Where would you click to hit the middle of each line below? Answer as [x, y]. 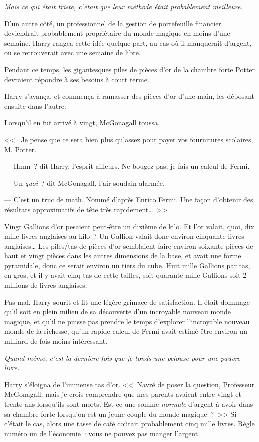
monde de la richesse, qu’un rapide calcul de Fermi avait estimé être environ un [126, 331]
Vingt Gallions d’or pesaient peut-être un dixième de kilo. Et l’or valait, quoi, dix [129, 226]
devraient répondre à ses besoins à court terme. [77, 79]
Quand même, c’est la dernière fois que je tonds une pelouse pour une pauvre [122, 358]
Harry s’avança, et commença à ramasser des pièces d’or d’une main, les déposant [129, 96]
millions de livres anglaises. [46, 285]
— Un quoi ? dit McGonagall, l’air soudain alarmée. [84, 182]
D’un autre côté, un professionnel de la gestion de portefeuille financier [113, 23]
